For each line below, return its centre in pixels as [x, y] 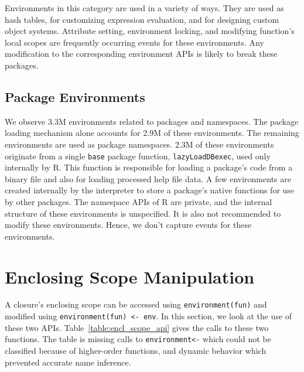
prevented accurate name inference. [68, 362]
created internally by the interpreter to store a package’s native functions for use [150, 190]
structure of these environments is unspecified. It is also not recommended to [143, 213]
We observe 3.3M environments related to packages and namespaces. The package [152, 121]
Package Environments [75, 96]
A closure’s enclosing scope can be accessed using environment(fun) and [136, 304]
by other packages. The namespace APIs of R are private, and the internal [139, 201]
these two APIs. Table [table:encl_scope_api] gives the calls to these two [137, 327]
